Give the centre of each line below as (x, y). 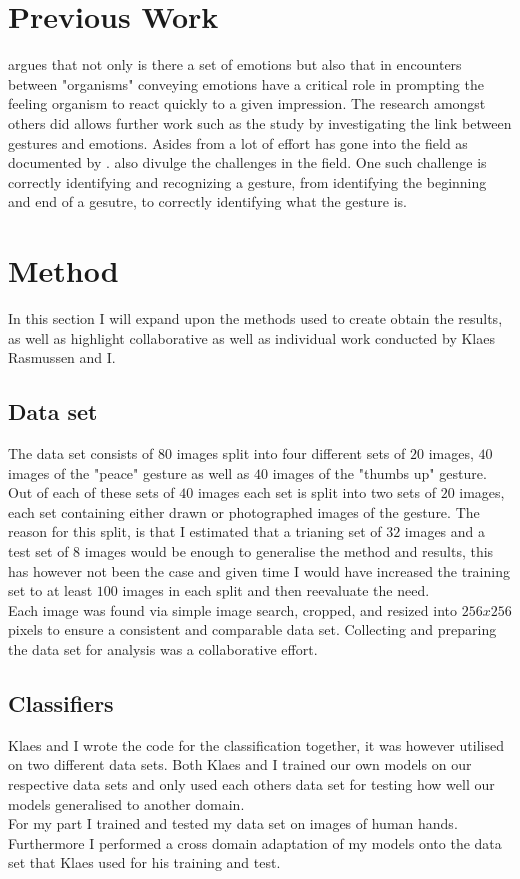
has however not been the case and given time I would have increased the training (259, 570)
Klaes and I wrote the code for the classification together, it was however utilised (256, 744)
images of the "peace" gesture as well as (129, 472)
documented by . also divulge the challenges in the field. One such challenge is (247, 162)
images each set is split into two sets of (316, 492)
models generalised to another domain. (126, 803)
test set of (38, 550)
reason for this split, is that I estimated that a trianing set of (195, 531)
